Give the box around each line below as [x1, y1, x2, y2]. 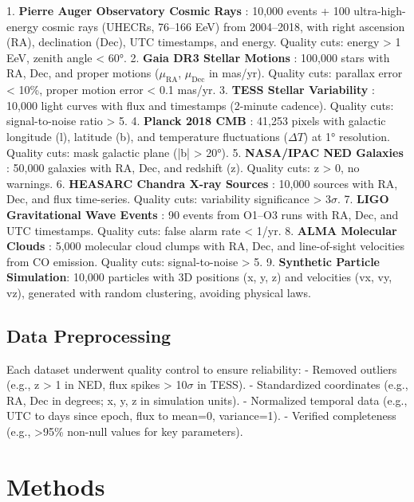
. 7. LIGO [337, 190, 389, 207]
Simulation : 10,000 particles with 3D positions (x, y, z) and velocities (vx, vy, [6, 269, 392, 285]
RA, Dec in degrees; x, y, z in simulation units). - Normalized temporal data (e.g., [6, 391, 408, 408]
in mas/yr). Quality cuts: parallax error [208, 65, 403, 81]
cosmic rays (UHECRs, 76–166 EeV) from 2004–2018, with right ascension [41, 18, 405, 34]
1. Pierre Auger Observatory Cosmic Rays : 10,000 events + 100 [6, 2, 350, 18]
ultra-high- [353, 2, 406, 18]
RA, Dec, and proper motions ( [6, 65, 160, 81]
